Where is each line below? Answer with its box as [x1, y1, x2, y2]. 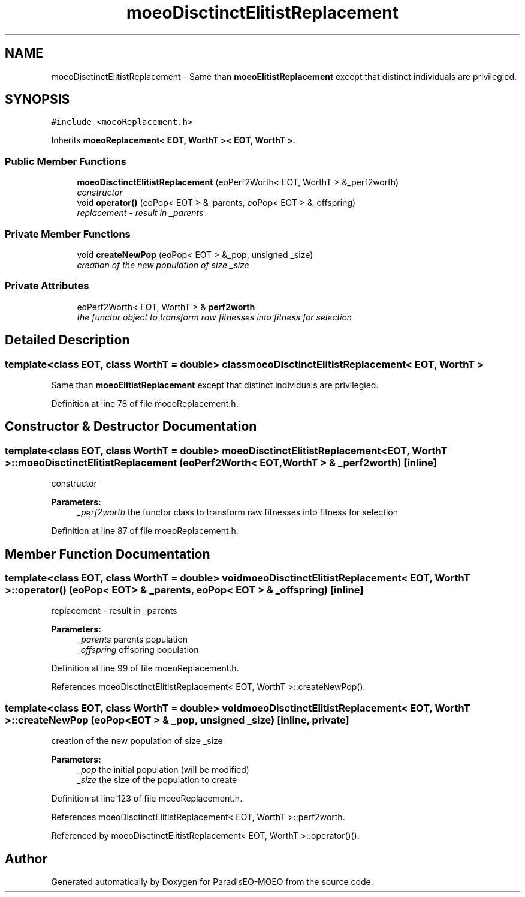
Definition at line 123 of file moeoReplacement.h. [51, 793, 243, 804]
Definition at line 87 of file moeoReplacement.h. [51, 526, 239, 536]
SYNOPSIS [5, 92, 70, 107]
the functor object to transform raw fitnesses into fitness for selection [77, 311, 352, 322]
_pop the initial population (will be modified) [77, 764, 249, 775]
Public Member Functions [5, 155, 126, 167]
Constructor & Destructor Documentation [5, 419, 257, 434]
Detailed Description [5, 332, 130, 348]
